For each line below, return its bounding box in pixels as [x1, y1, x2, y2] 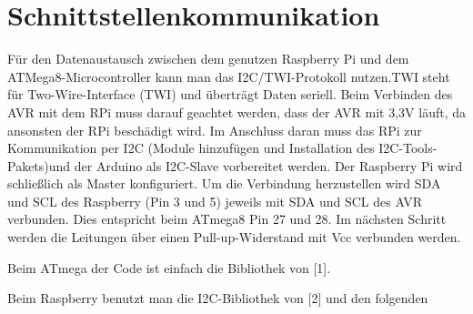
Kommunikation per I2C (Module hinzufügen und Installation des [7, 138, 375, 157]
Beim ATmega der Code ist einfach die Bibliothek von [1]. [7, 258, 331, 277]
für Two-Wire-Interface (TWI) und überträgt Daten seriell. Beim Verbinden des [7, 85, 453, 104]
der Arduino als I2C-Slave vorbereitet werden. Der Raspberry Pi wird [74, 156, 463, 175]
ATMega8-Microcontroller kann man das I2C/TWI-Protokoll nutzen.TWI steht [7, 66, 450, 86]
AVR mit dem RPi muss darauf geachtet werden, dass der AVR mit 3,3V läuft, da [7, 102, 466, 121]
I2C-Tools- [378, 138, 438, 157]
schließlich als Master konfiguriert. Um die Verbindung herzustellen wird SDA [7, 174, 441, 193]
